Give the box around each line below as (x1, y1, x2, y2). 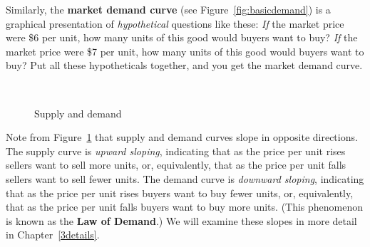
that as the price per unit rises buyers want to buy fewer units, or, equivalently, (6, 185, 354, 200)
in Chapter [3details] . (6, 227, 100, 242)
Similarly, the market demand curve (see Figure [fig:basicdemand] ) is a (6, 2, 331, 16)
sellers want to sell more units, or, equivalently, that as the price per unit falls (6, 157, 346, 172)
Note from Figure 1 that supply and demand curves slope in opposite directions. (6, 130, 358, 144)
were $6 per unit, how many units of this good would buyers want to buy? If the (6, 30, 358, 45)
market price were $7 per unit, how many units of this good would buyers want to (6, 43, 364, 58)
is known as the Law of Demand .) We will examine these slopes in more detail (6, 213, 357, 228)
